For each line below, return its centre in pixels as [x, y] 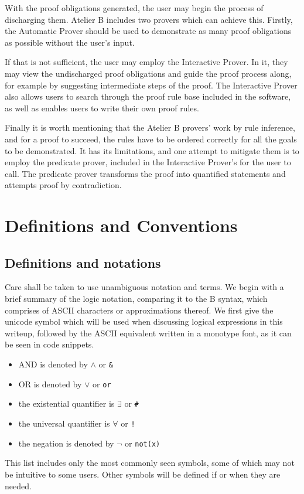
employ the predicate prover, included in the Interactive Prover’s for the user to [148, 162]
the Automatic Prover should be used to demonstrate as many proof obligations [148, 31]
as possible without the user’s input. [70, 42]
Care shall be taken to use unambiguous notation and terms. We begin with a [144, 287]
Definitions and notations [83, 262]
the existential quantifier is [66, 403]
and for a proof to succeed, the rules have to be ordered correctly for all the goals [151, 139]
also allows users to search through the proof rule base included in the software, [148, 96]
